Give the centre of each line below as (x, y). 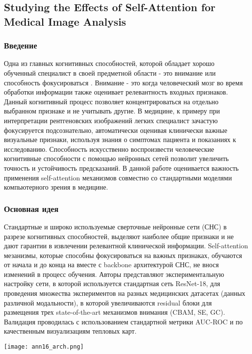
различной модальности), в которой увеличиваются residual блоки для (108, 302)
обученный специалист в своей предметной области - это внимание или (110, 72)
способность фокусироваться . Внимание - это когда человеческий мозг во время (123, 82)
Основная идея (31, 208)
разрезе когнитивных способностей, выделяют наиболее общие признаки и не (119, 236)
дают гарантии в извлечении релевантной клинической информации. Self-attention (126, 246)
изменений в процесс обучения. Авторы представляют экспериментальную (114, 274)
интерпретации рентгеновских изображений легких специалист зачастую (111, 120)
